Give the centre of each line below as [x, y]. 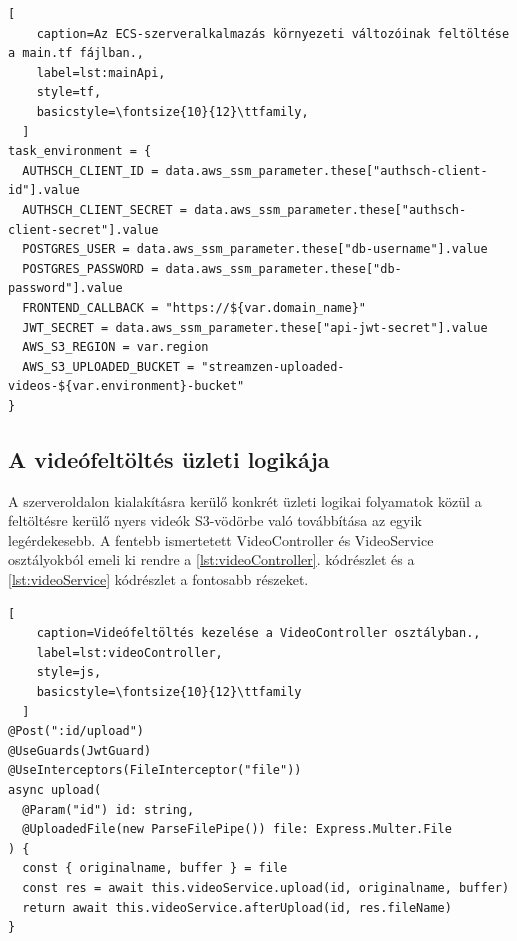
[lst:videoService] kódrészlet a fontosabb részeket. [158, 579]
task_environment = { [80, 151]
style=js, [69, 672]
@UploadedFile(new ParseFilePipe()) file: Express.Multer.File [237, 829]
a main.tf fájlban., [76, 53]
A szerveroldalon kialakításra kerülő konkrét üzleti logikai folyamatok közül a [245, 500]
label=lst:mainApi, [101, 72]
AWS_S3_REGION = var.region [115, 347]
